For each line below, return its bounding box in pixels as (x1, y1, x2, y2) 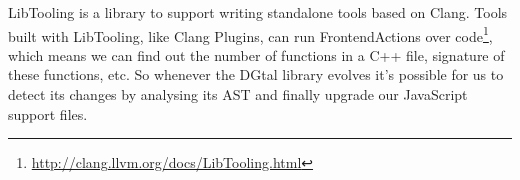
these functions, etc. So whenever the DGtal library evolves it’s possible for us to (8, 64, 504, 85)
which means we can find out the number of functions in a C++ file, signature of (8, 44, 505, 65)
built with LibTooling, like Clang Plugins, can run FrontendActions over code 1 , (8, 22, 493, 46)
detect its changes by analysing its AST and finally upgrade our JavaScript (8, 84, 468, 105)
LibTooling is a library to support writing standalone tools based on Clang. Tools (8, 2, 508, 22)
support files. (8, 103, 88, 124)
